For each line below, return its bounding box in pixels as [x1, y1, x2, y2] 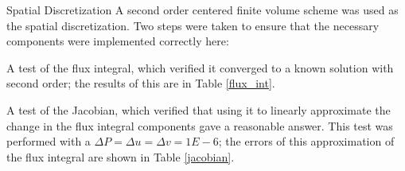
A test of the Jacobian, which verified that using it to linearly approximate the [6, 101, 391, 118]
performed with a [6, 133, 91, 150]
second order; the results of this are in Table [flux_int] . [6, 75, 275, 91]
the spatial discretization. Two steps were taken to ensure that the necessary [6, 17, 380, 33]
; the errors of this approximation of [218, 133, 395, 150]
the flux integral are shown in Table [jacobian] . [6, 148, 235, 165]
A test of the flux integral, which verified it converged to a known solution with [6, 59, 394, 76]
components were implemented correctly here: [6, 33, 229, 49]
